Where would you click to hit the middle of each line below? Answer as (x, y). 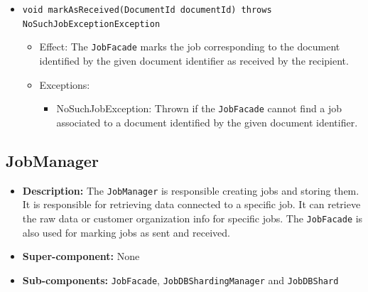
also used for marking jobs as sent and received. (126, 232)
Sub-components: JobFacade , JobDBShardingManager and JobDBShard (180, 280)
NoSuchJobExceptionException (91, 24)
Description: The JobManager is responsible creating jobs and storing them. (191, 190)
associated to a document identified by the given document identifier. (207, 122)
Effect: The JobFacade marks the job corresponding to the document (190, 47)
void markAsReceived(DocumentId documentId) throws (147, 10)
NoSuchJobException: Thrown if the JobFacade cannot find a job (199, 108)
